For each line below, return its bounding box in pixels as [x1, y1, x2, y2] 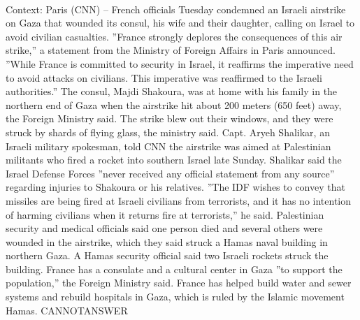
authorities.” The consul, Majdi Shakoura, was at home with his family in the [6, 84, 338, 99]
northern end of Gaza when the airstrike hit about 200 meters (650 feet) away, [6, 97, 342, 112]
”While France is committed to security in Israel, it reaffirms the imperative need [6, 56, 354, 71]
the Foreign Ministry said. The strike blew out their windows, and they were [6, 111, 333, 126]
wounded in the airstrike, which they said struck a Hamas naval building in [6, 234, 328, 249]
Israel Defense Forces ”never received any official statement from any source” [6, 166, 335, 180]
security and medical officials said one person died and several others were [6, 221, 323, 235]
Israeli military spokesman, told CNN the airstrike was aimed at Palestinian [6, 138, 331, 153]
